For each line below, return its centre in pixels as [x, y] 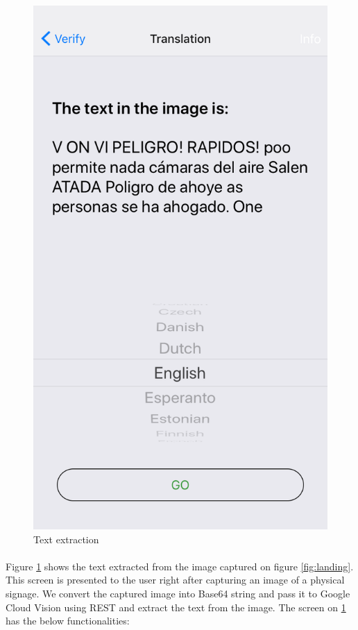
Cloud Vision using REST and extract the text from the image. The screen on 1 [176, 607]
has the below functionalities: [68, 621]
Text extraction [66, 539]
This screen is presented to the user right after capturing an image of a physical [175, 580]
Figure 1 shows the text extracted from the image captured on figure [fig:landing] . [180, 566]
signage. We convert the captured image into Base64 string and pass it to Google [178, 594]
